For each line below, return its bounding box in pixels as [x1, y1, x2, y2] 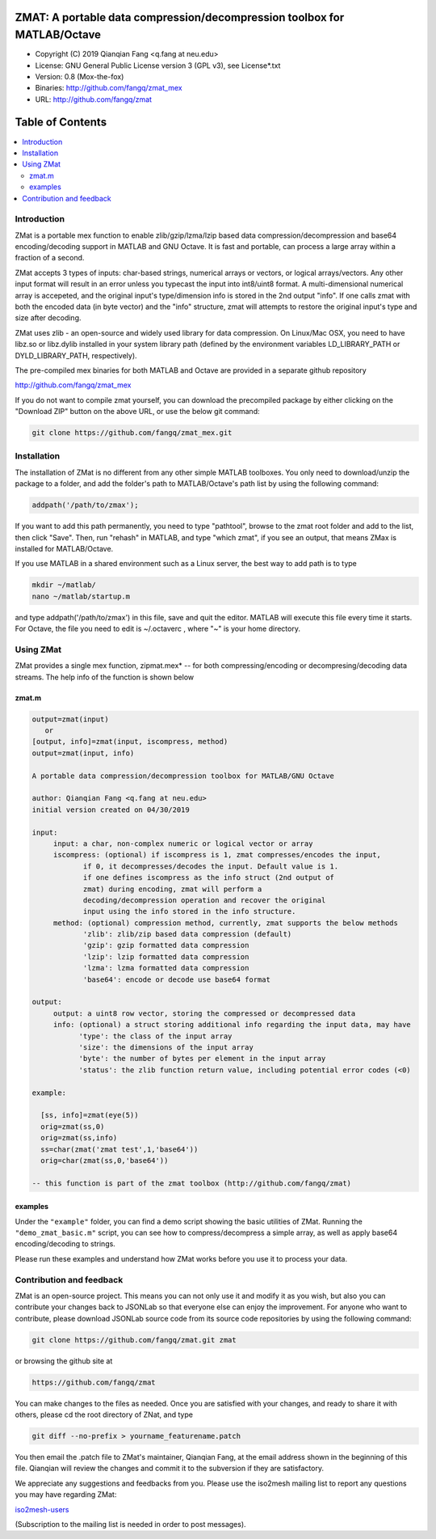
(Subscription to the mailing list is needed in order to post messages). [15, 1520, 246, 1528]
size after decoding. [15, 313, 82, 323]
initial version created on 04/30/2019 [31, 805, 190, 814]
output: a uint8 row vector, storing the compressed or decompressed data [52, 1008, 356, 1018]
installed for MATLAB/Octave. [15, 544, 114, 553]
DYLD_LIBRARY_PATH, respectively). [15, 350, 137, 360]
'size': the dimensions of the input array [78, 1042, 254, 1051]
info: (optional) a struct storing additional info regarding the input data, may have [52, 1020, 411, 1030]
